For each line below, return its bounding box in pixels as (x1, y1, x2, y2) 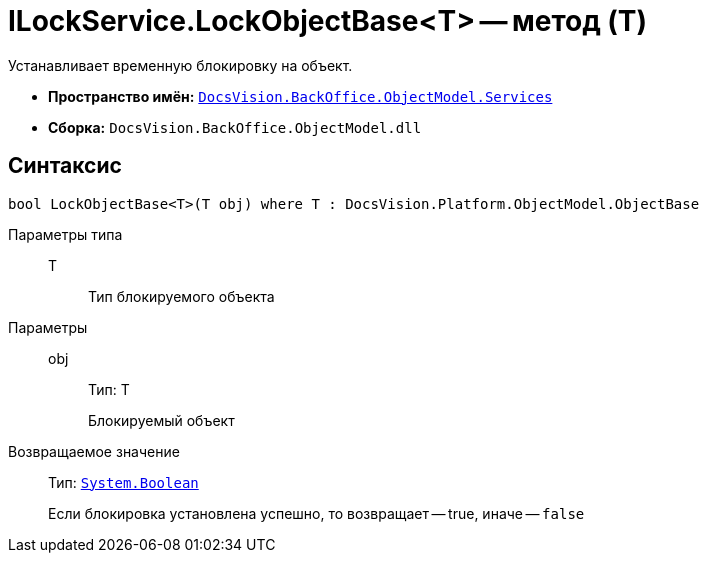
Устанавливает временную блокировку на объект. (8, 56, 353, 74)
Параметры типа (8, 225, 123, 243)
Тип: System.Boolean (48, 473, 199, 491)
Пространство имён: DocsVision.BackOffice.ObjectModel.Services (48, 87, 553, 105)
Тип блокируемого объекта (88, 287, 275, 305)
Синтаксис (8, 153, 122, 179)
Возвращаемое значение (8, 442, 180, 460)
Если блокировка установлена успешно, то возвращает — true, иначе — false (48, 504, 585, 522)
